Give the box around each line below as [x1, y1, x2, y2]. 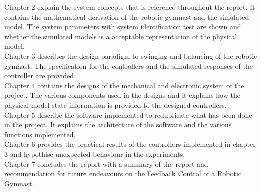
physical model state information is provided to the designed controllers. [4, 99, 227, 110]
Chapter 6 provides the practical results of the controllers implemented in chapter [4, 139, 256, 149]
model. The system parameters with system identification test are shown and [4, 21, 241, 32]
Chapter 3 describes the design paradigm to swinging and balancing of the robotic [4, 50, 257, 61]
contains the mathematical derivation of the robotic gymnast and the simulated [4, 11, 249, 22]
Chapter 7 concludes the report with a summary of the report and [4, 158, 208, 169]
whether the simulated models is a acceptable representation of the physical [4, 31, 237, 41]
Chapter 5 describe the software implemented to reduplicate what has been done [4, 109, 252, 120]
